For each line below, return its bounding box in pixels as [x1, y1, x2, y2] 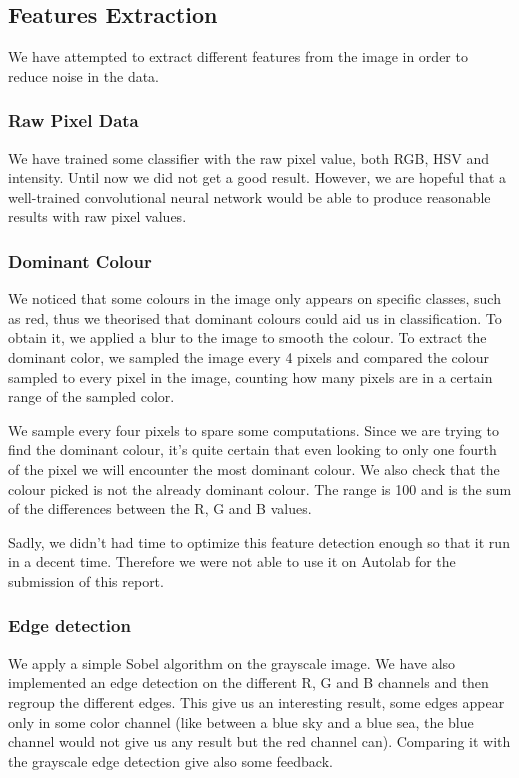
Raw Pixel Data [8, 108, 139, 133]
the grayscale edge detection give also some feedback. [8, 750, 333, 771]
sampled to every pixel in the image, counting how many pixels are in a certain [8, 366, 493, 387]
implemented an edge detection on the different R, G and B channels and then [8, 672, 489, 693]
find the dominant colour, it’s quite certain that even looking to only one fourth [8, 439, 497, 460]
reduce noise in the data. [8, 65, 160, 86]
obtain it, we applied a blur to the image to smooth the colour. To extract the [8, 327, 487, 348]
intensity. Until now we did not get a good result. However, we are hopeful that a [8, 167, 507, 188]
